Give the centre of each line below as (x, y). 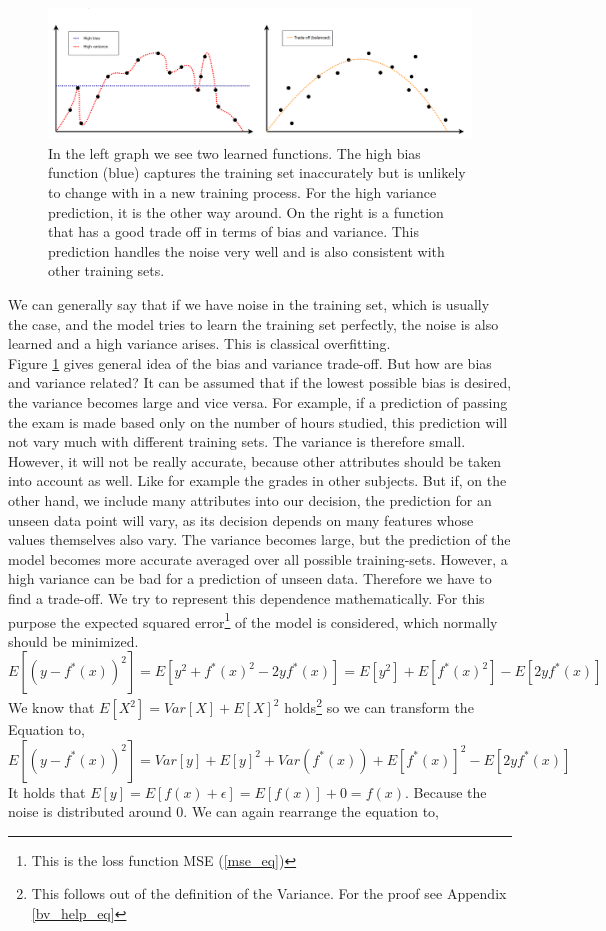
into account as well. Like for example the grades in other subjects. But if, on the (257, 480)
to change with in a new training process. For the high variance (242, 192)
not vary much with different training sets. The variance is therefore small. (237, 441)
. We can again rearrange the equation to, (311, 811)
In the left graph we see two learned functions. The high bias (234, 152)
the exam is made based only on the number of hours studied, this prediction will (258, 421)
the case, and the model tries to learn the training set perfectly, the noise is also (253, 323)
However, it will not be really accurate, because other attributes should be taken (255, 460)
